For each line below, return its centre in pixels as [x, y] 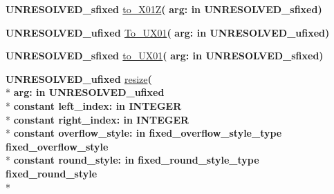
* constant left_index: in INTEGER [94, 105]
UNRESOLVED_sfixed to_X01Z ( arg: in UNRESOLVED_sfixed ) [164, 9]
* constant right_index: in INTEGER [98, 119]
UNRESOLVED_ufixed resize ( [79, 78]
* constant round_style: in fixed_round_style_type [132, 160]
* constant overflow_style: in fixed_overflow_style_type [144, 133]
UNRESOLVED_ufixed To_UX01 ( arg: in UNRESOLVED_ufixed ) [168, 32]
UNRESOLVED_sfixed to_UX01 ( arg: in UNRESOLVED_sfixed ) [165, 56]
